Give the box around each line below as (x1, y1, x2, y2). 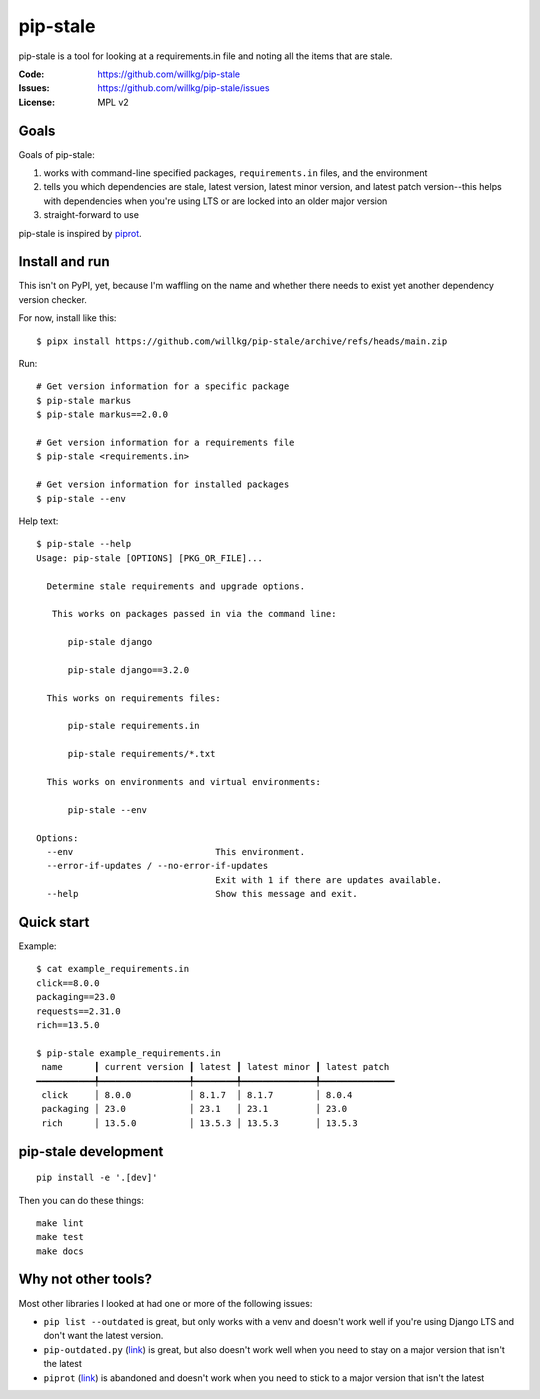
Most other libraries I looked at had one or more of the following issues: (18, 1297, 313, 1309)
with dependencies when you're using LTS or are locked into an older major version (43, 195, 388, 207)
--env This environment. (46, 846, 305, 857)
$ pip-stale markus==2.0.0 (36, 409, 169, 420)
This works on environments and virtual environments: (46, 776, 322, 787)
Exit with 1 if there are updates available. (215, 874, 443, 885)
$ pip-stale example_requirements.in (36, 1047, 222, 1059)
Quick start (18, 913, 90, 930)
